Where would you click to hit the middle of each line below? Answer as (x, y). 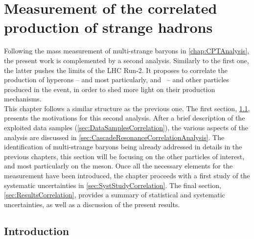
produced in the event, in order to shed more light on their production (110, 89)
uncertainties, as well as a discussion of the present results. (92, 204)
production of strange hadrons (108, 27)
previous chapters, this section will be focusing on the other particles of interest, (124, 156)
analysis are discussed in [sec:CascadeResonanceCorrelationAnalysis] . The (114, 137)
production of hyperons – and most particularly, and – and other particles (116, 80)
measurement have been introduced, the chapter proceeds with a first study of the (127, 176)
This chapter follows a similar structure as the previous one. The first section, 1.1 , (127, 108)
